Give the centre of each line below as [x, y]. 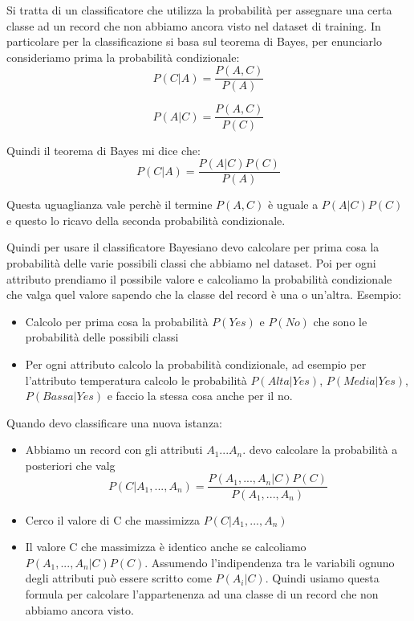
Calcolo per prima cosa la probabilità [117, 321]
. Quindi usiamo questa [322, 578]
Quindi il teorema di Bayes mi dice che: [103, 150]
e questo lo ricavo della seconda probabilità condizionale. [146, 220]
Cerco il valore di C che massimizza [112, 519]
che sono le [340, 321]
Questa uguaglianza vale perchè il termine [110, 204]
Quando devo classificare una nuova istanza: [114, 422]
